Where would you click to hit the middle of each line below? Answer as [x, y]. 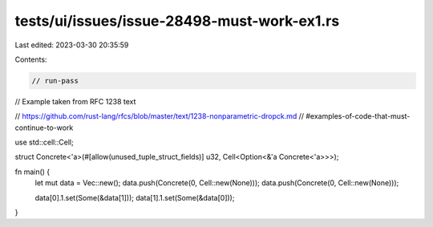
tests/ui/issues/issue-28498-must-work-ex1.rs [177, 21]
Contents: [31, 59]
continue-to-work [44, 128]
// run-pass [55, 81]
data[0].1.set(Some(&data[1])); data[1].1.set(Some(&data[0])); [135, 197]
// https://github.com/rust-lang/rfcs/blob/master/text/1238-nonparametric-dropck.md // [160, 116]
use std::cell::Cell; [44, 142]
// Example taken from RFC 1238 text [75, 101]
